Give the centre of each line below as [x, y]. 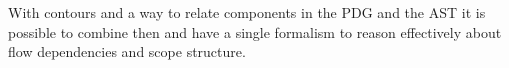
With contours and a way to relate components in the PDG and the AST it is [247, 12]
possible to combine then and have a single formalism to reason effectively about [255, 31]
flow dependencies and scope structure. [127, 51]
